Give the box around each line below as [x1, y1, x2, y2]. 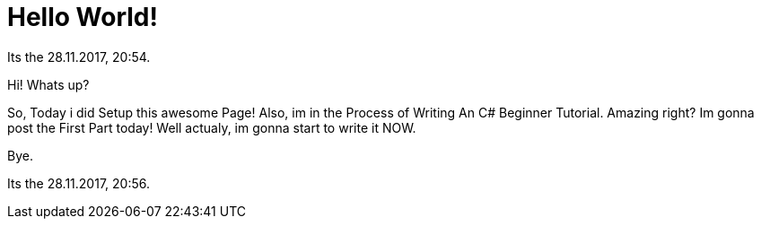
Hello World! [7, 2, 158, 32]
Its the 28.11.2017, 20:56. [7, 175, 150, 191]
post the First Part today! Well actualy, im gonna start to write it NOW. [7, 119, 416, 135]
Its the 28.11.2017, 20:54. [7, 48, 151, 65]
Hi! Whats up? [7, 76, 90, 92]
